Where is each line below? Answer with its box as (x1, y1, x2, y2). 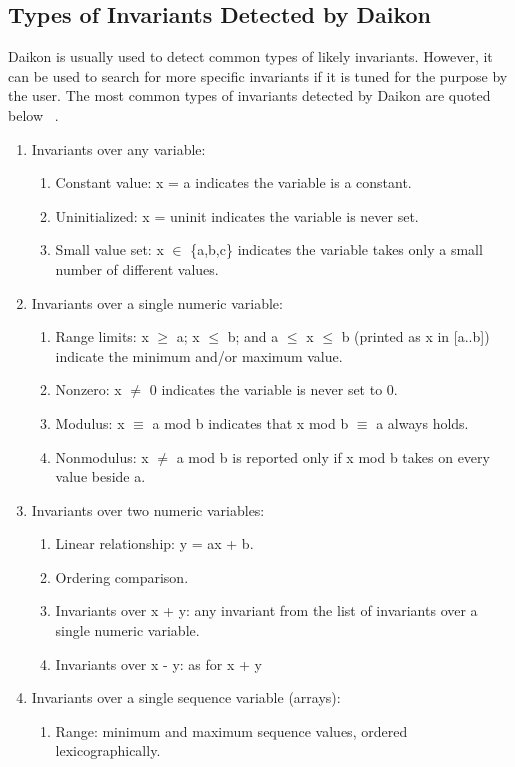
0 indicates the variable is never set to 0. (149, 379, 398, 400)
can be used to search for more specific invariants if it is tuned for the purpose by (8, 65, 508, 86)
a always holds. (376, 412, 469, 433)
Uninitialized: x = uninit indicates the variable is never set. (55, 205, 419, 226)
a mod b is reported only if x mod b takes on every (176, 446, 490, 467)
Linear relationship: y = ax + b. (55, 533, 254, 554)
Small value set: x (55, 239, 164, 260)
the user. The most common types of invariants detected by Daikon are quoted (8, 85, 491, 106)
